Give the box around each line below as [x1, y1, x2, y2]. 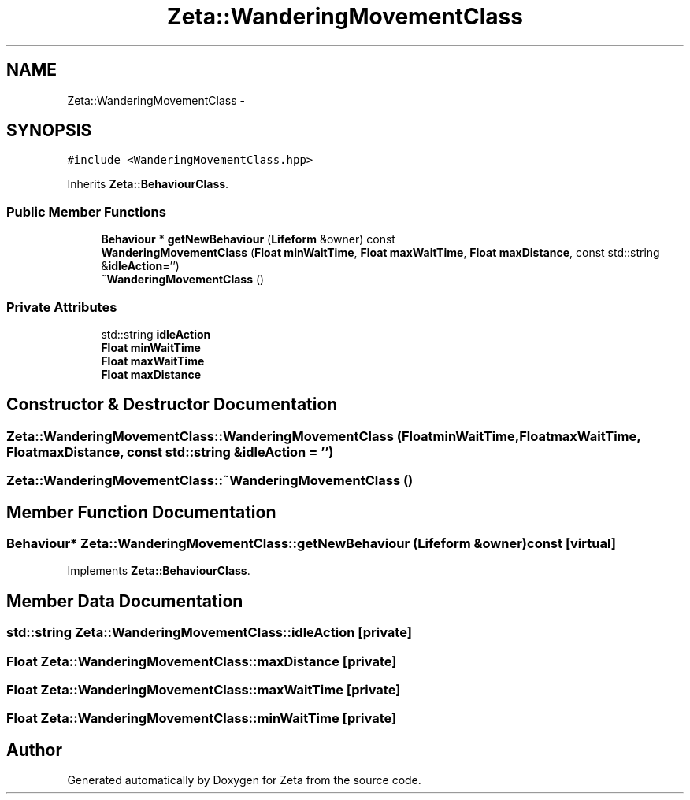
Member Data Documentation [6, 591, 243, 611]
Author [6, 739, 62, 760]
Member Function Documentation [6, 502, 276, 522]
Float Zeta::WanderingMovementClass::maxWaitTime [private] [6, 681, 401, 698]
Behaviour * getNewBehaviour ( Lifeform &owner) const [101, 232, 395, 246]
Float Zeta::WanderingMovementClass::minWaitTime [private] [6, 710, 397, 727]
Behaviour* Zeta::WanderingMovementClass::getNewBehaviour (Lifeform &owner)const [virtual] [6, 535, 616, 551]
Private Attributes [6, 298, 117, 315]
